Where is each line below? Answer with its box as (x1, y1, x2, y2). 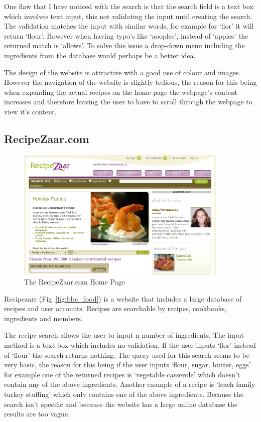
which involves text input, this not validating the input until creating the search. (4, 11, 252, 21)
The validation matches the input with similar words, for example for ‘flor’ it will (4, 21, 254, 31)
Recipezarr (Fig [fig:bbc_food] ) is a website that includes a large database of (4, 293, 242, 304)
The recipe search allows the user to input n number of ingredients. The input (4, 330, 244, 340)
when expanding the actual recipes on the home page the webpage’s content (4, 86, 237, 97)
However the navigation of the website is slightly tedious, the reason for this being (4, 77, 257, 87)
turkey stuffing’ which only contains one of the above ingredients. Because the (4, 389, 243, 399)
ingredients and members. (4, 313, 83, 323)
